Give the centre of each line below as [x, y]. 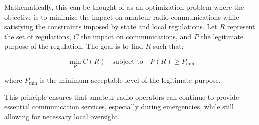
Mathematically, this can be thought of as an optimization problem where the [124, 7]
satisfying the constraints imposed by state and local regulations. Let [111, 26]
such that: [168, 46]
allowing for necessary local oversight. [62, 116]
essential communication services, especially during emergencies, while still [119, 107]
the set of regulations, [38, 36]
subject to [128, 61]
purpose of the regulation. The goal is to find [74, 46]
